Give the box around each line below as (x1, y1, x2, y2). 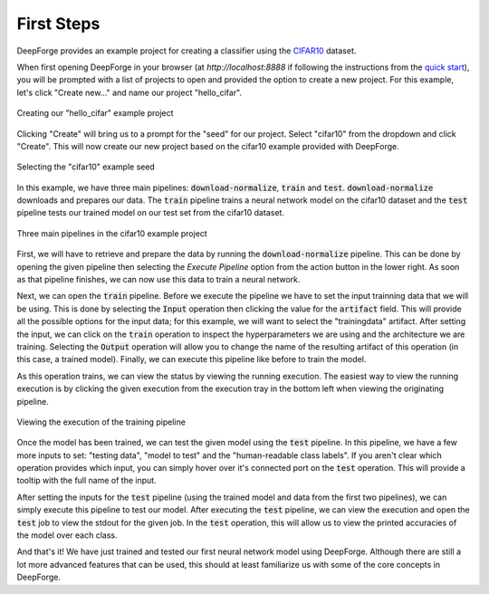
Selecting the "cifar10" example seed (16, 161, 156, 172)
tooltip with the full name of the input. (16, 475, 158, 486)
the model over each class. (16, 530, 118, 541)
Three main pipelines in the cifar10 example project (16, 227, 207, 239)
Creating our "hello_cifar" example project (16, 108, 174, 119)
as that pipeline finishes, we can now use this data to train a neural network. (16, 274, 301, 285)
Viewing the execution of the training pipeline (16, 417, 186, 427)
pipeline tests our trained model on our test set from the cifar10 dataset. (16, 207, 285, 218)
